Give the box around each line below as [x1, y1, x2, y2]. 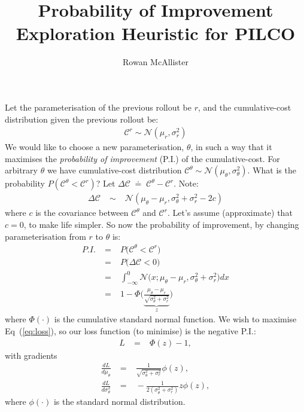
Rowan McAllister [123, 56, 189, 68]
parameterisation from [5, 230, 86, 242]
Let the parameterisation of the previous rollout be [5, 100, 192, 113]
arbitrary [5, 164, 38, 176]
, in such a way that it [190, 141, 272, 153]
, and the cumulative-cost [198, 100, 291, 113]
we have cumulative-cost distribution [47, 164, 182, 176]
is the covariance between [35, 206, 129, 219]
